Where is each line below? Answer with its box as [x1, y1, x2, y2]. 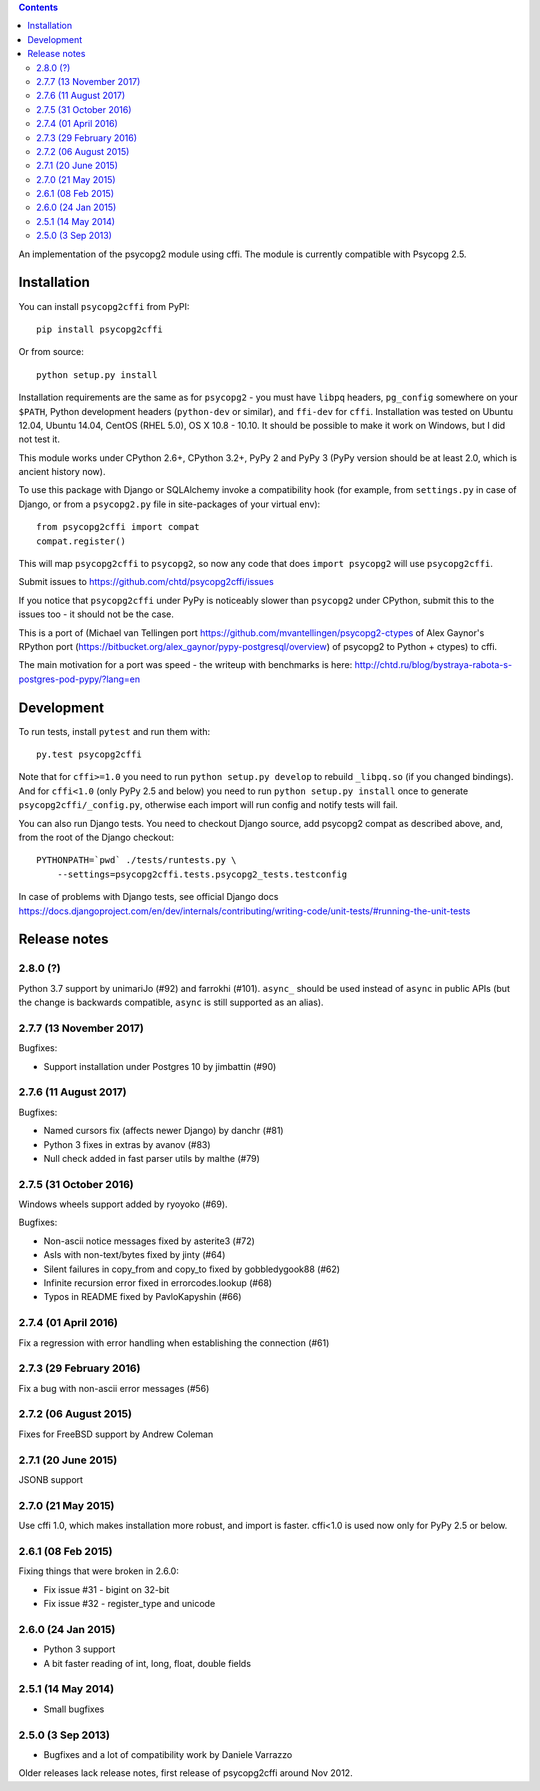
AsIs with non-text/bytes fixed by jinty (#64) [43, 1249, 226, 1261]
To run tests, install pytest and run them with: [18, 725, 211, 737]
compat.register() [36, 535, 127, 547]
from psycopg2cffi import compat [36, 521, 200, 533]
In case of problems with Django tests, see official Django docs [18, 891, 279, 903]
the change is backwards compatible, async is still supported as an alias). [18, 996, 324, 1009]
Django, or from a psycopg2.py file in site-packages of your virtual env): [18, 498, 321, 510]
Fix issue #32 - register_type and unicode [43, 1598, 216, 1610]
